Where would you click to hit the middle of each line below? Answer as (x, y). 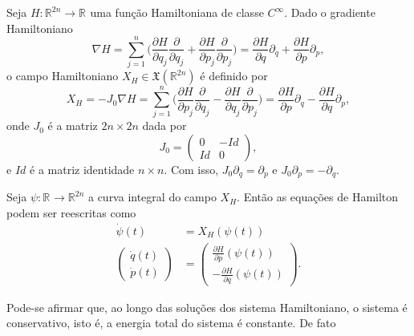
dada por (164, 125)
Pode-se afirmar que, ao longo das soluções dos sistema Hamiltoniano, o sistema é (207, 307)
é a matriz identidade (82, 170)
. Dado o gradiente (330, 12)
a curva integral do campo (152, 197)
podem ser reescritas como (71, 213)
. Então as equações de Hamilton (318, 197)
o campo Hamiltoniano (63, 76)
